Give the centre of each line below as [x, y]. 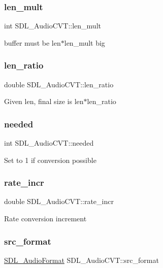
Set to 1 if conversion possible [50, 160]
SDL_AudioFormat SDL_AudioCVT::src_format [81, 260]
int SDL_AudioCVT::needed [49, 143]
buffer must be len [32, 42]
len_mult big [85, 42]
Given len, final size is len [44, 101]
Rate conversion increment [45, 219]
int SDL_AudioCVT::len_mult [53, 26]
